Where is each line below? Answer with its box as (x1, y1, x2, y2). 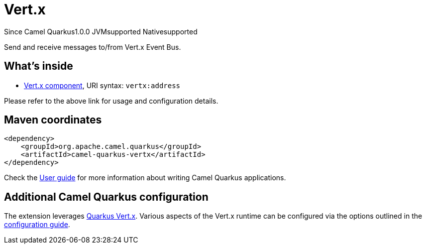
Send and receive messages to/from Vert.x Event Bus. (4, 42, 181, 51)
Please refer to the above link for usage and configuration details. (4, 96, 218, 105)
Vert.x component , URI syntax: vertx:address (24, 81, 181, 90)
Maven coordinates (4, 114, 102, 126)
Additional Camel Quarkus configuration (4, 190, 209, 203)
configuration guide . (4, 220, 70, 229)
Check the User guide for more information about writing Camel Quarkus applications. (4, 173, 286, 182)
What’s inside (4, 60, 73, 73)
